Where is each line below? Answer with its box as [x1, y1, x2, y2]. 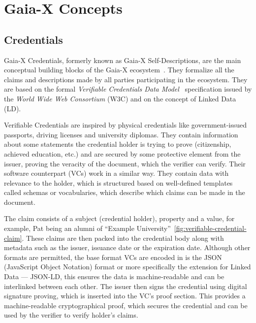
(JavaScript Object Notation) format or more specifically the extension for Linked [4, 261, 251, 272]
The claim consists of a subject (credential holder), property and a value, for [4, 213, 235, 224]
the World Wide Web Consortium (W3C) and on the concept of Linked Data [4, 93, 236, 103]
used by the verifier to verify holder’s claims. [4, 310, 138, 320]
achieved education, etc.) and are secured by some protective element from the [4, 148, 241, 159]
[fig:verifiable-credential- [174, 223, 247, 233]
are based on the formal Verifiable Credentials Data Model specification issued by [4, 84, 252, 94]
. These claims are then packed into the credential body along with [22, 232, 224, 243]
